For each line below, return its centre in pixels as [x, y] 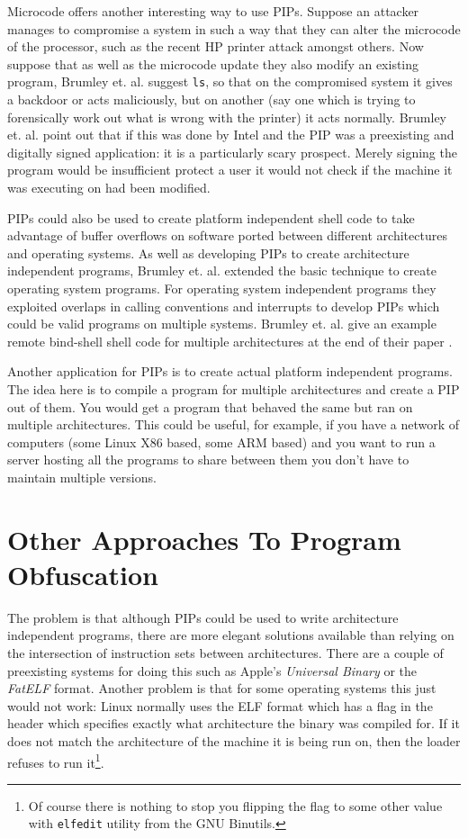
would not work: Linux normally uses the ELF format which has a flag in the [220, 705]
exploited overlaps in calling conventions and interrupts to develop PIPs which [224, 306]
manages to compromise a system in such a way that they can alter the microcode [234, 28]
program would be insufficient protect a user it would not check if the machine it [230, 170]
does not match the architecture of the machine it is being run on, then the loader [234, 740]
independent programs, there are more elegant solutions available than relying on [231, 635]
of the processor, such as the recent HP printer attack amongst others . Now [216, 46]
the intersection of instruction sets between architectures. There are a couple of [225, 653]
